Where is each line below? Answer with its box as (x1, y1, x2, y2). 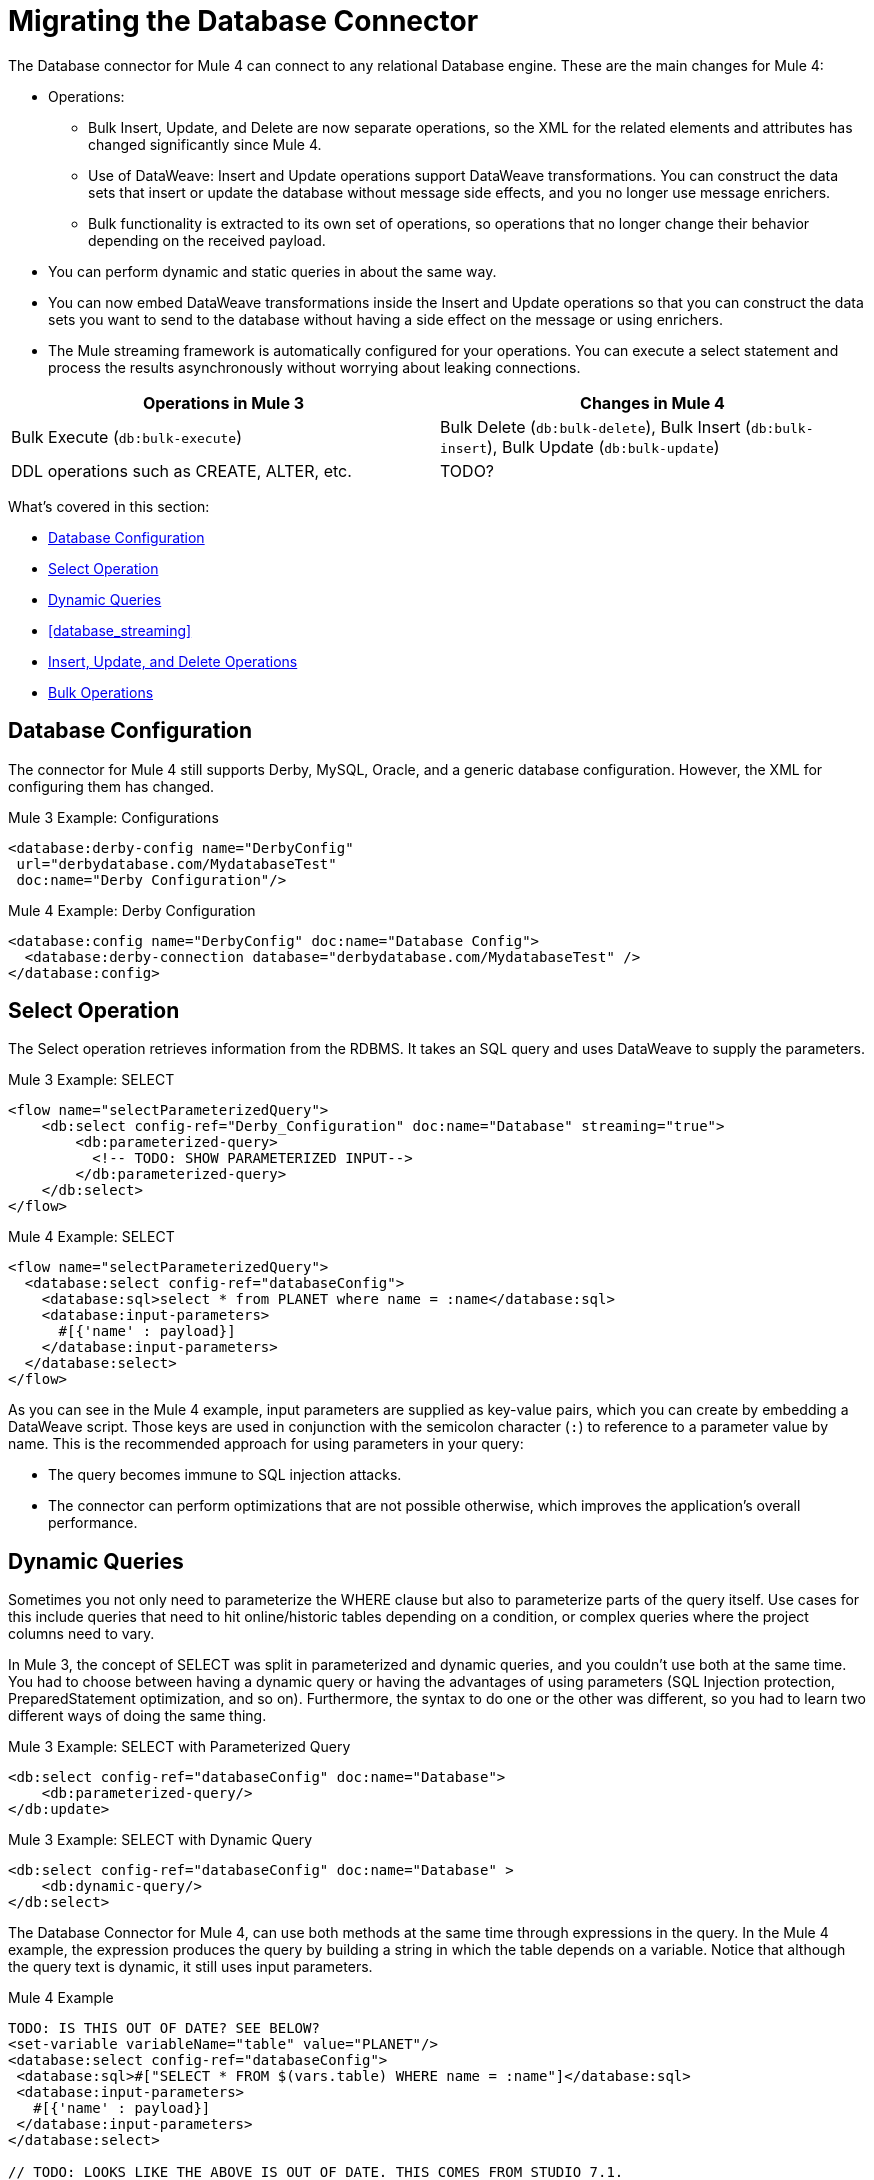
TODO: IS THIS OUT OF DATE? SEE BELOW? (8, 2020, 320, 2037)
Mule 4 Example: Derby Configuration (8, 901, 256, 919)
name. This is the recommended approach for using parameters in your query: (8, 1435, 524, 1453)
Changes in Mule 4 (580, 392, 725, 413)
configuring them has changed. (8, 777, 215, 795)
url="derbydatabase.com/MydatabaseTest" (16, 855, 337, 872)
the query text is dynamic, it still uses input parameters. (8, 1958, 373, 1976)
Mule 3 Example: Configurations (8, 808, 219, 826)
